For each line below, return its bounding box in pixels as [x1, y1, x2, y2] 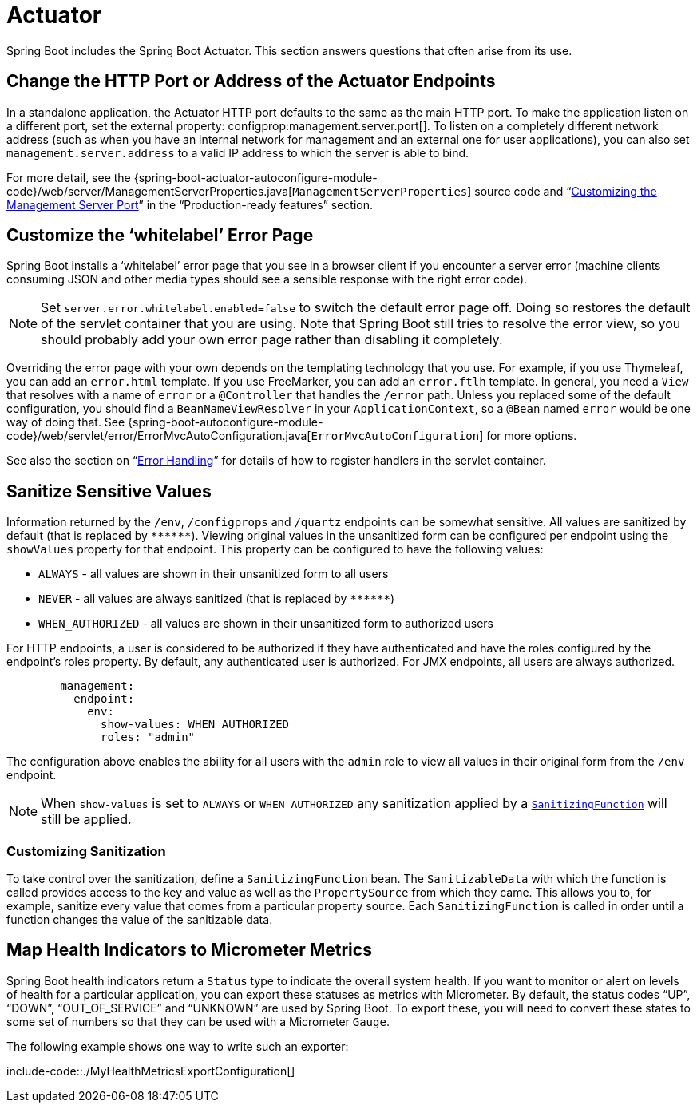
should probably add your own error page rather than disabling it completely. [41, 331, 503, 348]
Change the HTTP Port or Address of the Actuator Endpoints [6, 71, 496, 92]
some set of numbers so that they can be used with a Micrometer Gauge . [6, 1014, 390, 1028]
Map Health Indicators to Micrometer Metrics [6, 940, 372, 960]
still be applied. [41, 811, 132, 828]
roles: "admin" [101, 731, 196, 744]
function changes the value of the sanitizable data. [6, 913, 273, 927]
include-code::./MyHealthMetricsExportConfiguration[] [6, 1063, 295, 1078]
